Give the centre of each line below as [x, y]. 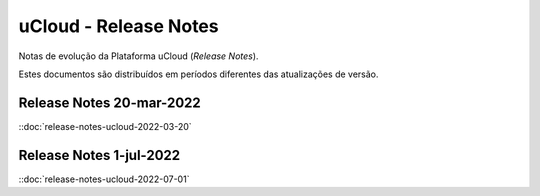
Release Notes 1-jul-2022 [99, 155]
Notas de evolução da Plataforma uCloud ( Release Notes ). [138, 56]
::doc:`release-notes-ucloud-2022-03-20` [105, 126]
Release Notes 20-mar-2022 [110, 102]
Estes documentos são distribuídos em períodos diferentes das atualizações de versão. [198, 74]
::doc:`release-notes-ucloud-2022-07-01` [104, 179]
